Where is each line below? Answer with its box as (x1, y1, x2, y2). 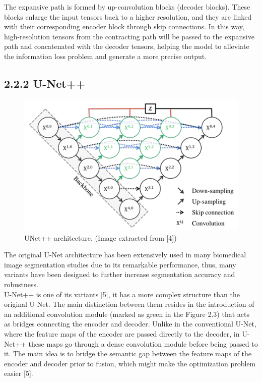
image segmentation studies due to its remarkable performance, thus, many (4, 259, 236, 269)
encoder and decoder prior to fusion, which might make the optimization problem (4, 358, 256, 368)
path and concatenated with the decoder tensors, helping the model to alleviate (4, 41, 249, 51)
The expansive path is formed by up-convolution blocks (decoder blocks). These (4, 2, 250, 12)
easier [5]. (4, 368, 33, 378)
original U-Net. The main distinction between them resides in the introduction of (4, 299, 254, 309)
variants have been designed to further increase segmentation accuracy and (4, 269, 235, 280)
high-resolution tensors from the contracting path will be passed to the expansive (4, 31, 254, 41)
